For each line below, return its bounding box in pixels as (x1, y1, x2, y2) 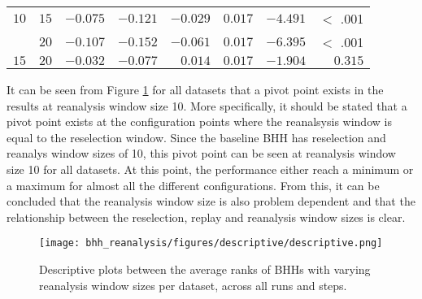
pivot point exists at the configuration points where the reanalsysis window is (7, 113, 392, 130)
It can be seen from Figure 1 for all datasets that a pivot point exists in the (7, 81, 384, 97)
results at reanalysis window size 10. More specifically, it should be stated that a (7, 97, 407, 114)
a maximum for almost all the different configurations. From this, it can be (7, 176, 380, 193)
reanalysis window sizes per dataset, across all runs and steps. (39, 276, 347, 293)
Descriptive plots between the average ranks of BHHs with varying (39, 261, 371, 277)
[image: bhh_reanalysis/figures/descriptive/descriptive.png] (39, 237, 383, 249)
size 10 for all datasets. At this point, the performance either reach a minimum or (7, 160, 414, 177)
